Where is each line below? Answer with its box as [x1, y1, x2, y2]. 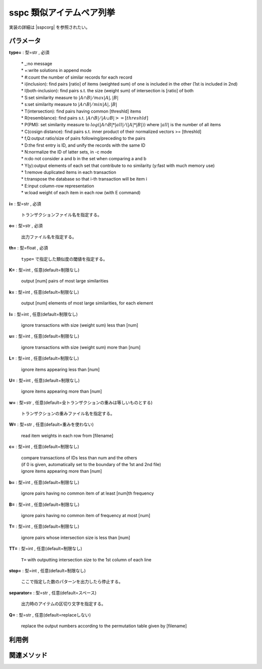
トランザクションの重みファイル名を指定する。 [21, 411, 115, 417]
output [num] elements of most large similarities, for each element [21, 300, 153, 306]
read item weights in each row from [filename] [21, 433, 114, 438]
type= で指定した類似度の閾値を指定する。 [21, 256, 108, 262]
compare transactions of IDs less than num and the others [21, 454, 137, 461]
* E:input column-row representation [21, 183, 94, 189]
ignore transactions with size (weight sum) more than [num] [21, 344, 141, 350]
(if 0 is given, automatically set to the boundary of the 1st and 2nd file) [21, 462, 161, 468]
